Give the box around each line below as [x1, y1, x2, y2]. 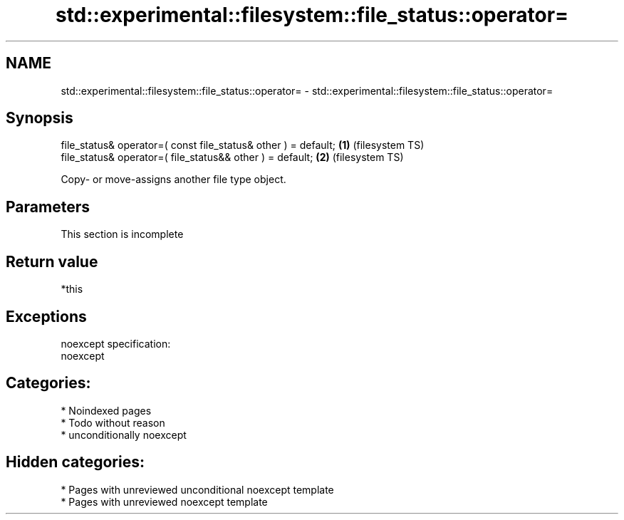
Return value [6, 252, 98, 271]
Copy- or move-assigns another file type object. [61, 173, 286, 186]
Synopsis [6, 109, 73, 128]
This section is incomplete [61, 228, 184, 241]
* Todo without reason [61, 416, 165, 429]
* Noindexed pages [61, 404, 152, 417]
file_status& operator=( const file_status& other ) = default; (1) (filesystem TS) [61, 139, 425, 152]
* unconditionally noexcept [61, 428, 187, 441]
